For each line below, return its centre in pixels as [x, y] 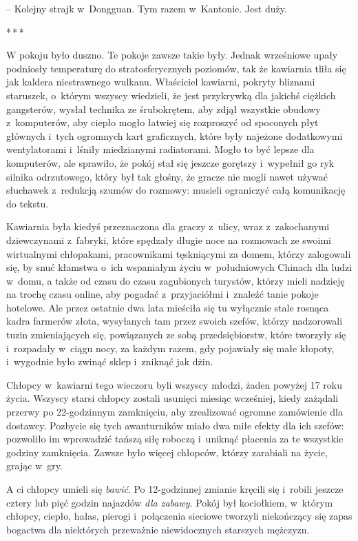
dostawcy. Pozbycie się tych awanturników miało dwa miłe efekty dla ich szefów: [175, 425]
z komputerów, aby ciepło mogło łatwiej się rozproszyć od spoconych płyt [162, 122]
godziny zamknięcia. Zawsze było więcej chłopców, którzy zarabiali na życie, [167, 452]
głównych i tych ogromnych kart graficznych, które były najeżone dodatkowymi [175, 135]
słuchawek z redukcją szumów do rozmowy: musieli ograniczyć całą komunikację [176, 190]
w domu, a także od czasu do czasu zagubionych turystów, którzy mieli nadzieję [176, 280]
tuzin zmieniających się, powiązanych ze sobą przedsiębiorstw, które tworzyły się [176, 335]
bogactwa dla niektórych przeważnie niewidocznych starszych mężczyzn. [158, 529]
